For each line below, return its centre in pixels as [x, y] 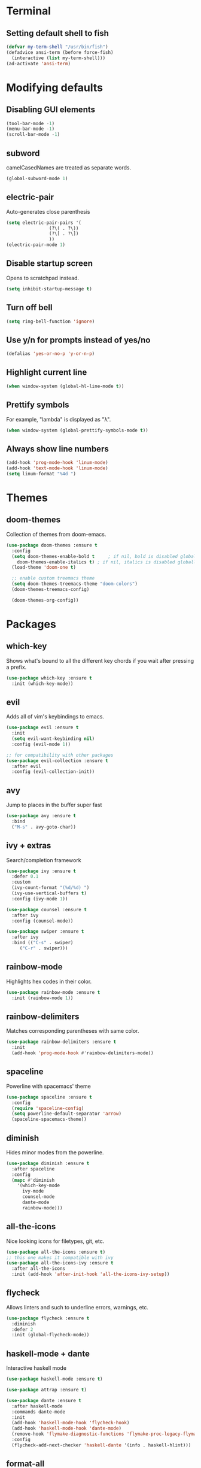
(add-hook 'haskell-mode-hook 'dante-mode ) [66, 1428]
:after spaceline [33, 1169]
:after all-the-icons [39, 1269]
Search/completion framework [44, 860]
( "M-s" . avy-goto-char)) [44, 827]
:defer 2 [22, 1329]
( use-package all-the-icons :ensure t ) [56, 1252]
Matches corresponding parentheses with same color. [73, 1031]
